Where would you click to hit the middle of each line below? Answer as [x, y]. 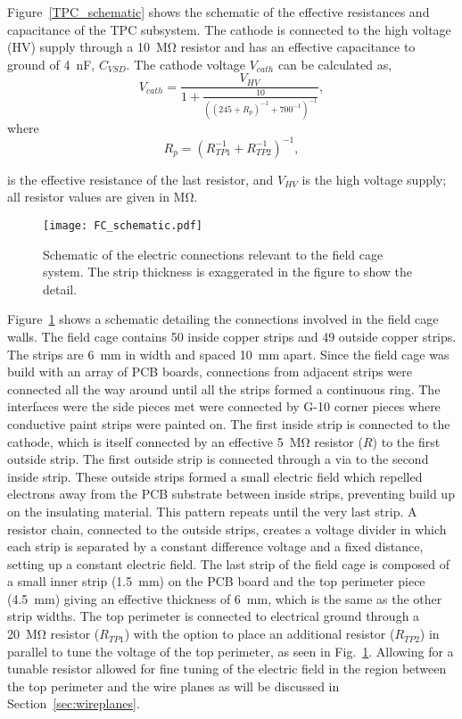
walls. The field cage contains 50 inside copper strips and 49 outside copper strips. [232, 336]
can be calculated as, [335, 64]
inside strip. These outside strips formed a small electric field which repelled [215, 476]
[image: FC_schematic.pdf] [123, 225]
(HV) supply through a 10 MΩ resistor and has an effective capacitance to [211, 47]
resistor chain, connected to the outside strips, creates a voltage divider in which [227, 529]
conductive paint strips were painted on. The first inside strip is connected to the [229, 423]
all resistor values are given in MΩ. [103, 197]
